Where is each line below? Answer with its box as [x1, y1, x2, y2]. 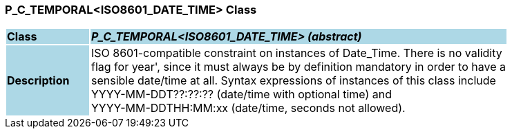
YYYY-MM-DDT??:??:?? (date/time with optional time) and [91, 87, 392, 102]
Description [7, 74, 70, 88]
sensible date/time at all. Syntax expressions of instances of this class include [91, 74, 496, 88]
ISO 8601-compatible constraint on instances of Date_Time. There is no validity [91, 46, 502, 60]
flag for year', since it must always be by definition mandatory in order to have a [91, 60, 506, 74]
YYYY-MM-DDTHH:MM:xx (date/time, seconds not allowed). [91, 101, 406, 115]
